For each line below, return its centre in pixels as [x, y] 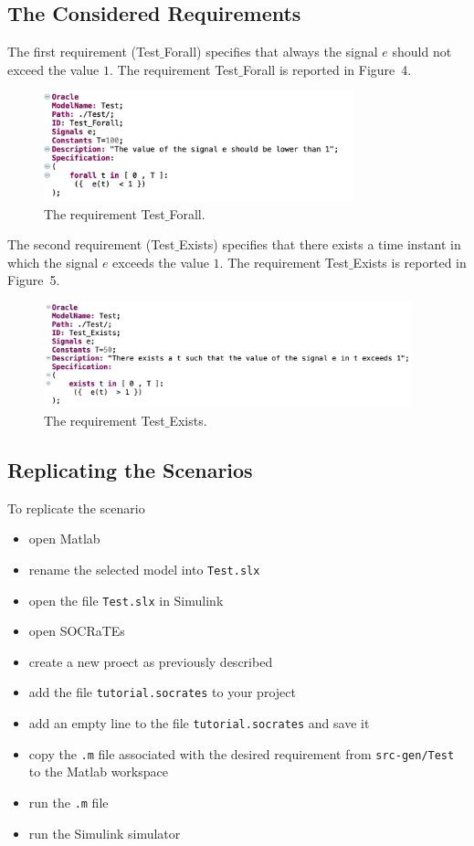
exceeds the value [161, 262]
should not [422, 52]
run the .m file [68, 802]
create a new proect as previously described [151, 661]
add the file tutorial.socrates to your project [162, 692]
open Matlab [64, 539]
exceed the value [53, 69]
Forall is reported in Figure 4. [327, 69]
